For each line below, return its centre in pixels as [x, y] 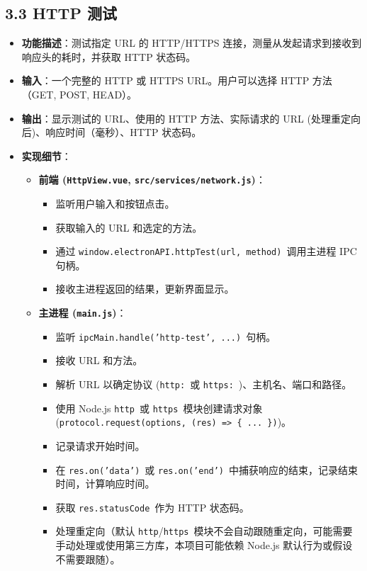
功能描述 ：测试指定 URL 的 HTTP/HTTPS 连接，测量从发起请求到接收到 [192, 43]
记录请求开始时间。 [100, 445]
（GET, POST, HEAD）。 [79, 94]
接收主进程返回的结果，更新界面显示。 [145, 289]
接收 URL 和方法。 [99, 360]
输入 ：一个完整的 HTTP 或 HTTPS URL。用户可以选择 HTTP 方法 [177, 80]
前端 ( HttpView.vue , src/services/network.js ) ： [152, 180]
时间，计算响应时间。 [105, 484]
